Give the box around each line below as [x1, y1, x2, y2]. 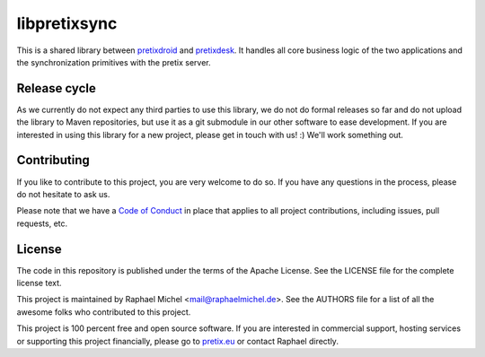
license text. [16, 278, 62, 288]
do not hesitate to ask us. [16, 188, 110, 199]
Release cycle [16, 81, 96, 96]
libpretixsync [16, 13, 118, 33]
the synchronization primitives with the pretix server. [16, 57, 211, 67]
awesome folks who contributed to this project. [16, 306, 191, 318]
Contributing [16, 152, 90, 168]
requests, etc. [16, 218, 68, 229]
